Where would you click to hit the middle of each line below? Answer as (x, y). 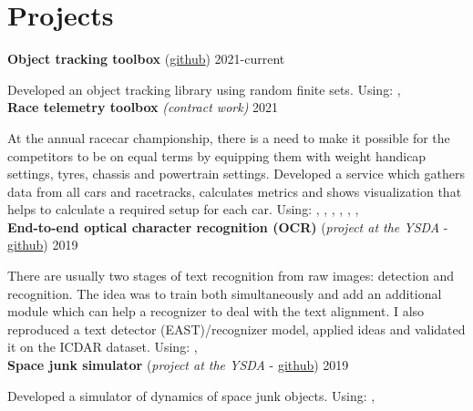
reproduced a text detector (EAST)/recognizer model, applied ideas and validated (236, 329)
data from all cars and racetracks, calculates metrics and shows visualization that (235, 191)
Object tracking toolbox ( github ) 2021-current (146, 59)
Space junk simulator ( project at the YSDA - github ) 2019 (178, 365)
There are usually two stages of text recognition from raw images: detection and (231, 276)
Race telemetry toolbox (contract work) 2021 (143, 107)
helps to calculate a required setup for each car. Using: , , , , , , (183, 209)
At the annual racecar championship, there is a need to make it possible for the (229, 137)
